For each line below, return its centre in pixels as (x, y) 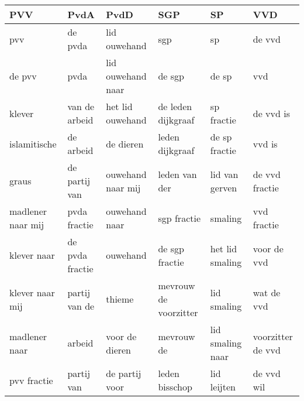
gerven (224, 187)
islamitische (33, 143)
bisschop (175, 387)
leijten (223, 387)
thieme (120, 299)
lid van (224, 174)
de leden (175, 106)
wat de (267, 292)
